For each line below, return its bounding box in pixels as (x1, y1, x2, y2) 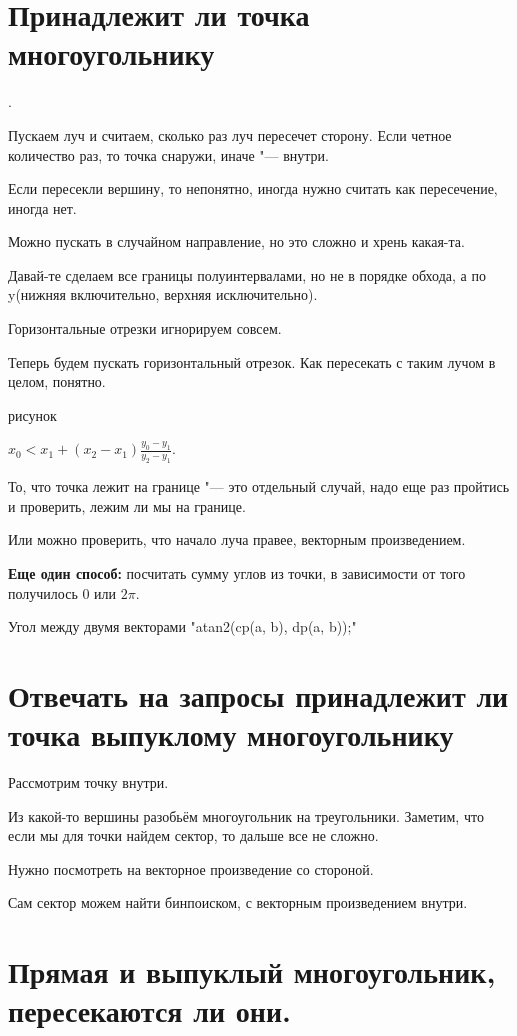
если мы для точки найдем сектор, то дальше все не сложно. (8, 825, 379, 846)
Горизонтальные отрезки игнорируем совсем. (8, 318, 282, 339)
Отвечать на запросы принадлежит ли (8, 674, 509, 715)
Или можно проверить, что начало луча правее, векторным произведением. (8, 529, 466, 550)
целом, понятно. (8, 371, 106, 392)
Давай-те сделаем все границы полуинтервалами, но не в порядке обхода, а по (8, 264, 486, 285)
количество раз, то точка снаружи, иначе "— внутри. (8, 144, 329, 165)
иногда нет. (8, 197, 77, 218)
